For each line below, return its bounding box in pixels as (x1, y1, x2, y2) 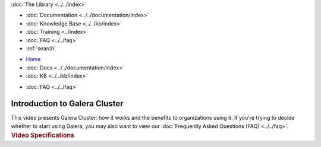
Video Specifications (11, 131, 74, 139)
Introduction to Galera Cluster (11, 98, 124, 109)
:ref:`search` (26, 44, 56, 52)
